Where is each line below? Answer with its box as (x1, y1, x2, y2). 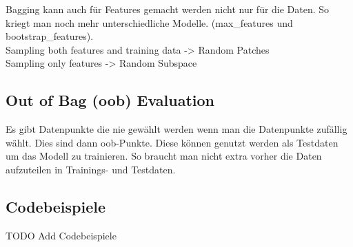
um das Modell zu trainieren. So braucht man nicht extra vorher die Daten (6, 149, 322, 163)
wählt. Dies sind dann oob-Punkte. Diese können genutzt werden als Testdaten (6, 135, 339, 149)
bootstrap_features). (6, 29, 94, 43)
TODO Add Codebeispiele (6, 228, 117, 242)
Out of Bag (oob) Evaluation (6, 89, 215, 111)
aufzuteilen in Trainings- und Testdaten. (6, 162, 176, 176)
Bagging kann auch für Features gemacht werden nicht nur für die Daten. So (6, 2, 330, 16)
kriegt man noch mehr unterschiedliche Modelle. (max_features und (6, 15, 293, 30)
